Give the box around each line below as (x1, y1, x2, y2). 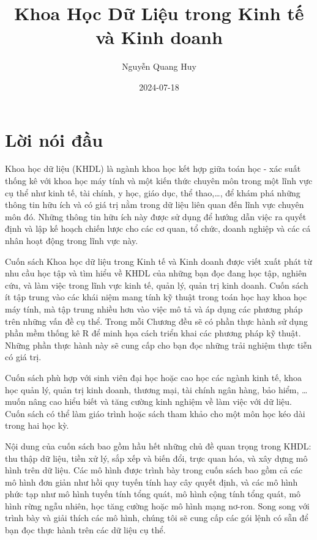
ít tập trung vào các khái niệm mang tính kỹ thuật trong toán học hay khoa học (5, 290, 307, 303)
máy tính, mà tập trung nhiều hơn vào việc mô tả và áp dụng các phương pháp (5, 302, 303, 315)
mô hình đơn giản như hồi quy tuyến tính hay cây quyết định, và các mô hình (5, 475, 298, 488)
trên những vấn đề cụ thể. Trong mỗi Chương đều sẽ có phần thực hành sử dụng (5, 314, 308, 327)
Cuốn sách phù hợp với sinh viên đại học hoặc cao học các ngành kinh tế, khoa (5, 371, 302, 383)
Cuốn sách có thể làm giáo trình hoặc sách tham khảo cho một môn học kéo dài (5, 407, 305, 420)
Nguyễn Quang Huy (122, 60, 196, 73)
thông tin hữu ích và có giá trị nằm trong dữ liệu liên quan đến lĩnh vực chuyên (5, 198, 304, 211)
